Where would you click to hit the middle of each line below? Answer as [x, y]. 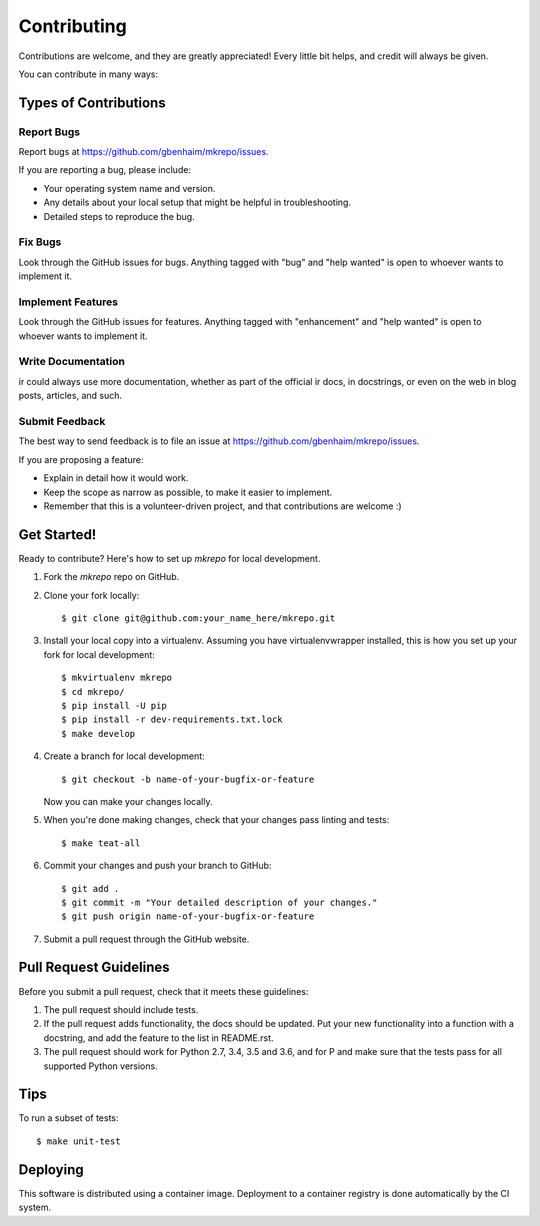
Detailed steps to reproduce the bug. [119, 216]
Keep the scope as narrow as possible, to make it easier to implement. [188, 492]
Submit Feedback [62, 422]
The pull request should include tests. [121, 1009]
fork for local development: [99, 654]
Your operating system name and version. [129, 188]
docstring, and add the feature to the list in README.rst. [158, 1037]
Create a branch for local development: [124, 756]
